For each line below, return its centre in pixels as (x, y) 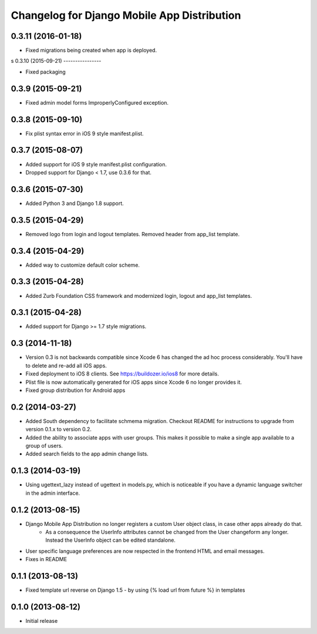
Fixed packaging (45, 72)
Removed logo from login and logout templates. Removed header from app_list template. (133, 234)
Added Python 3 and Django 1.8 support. (75, 203)
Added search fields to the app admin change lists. (87, 454)
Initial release (42, 621)
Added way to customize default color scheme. (83, 265)
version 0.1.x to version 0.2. (59, 430)
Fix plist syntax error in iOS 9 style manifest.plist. (85, 133)
